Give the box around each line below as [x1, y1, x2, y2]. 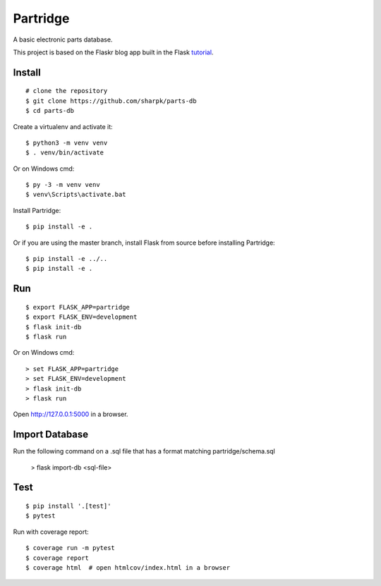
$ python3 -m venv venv [25, 138, 108, 147]
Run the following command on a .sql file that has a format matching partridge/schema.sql [13, 447, 275, 456]
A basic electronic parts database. [13, 35, 113, 44]
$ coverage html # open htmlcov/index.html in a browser [25, 564, 231, 571]
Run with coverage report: [13, 527, 90, 536]
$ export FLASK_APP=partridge [25, 303, 131, 311]
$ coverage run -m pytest [25, 544, 116, 552]
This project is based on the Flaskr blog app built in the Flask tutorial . [13, 48, 214, 56]
